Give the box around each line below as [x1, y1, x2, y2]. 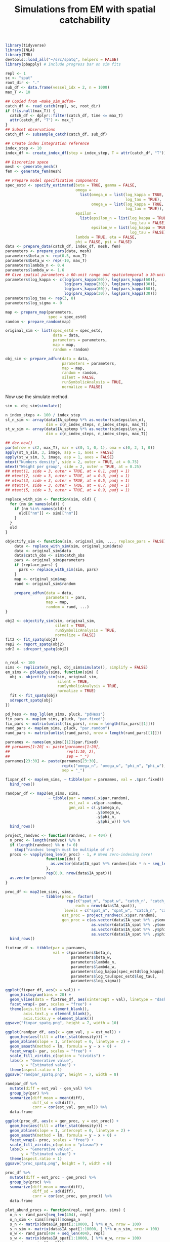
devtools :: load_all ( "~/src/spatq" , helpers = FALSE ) [5, 57, 119, 62]
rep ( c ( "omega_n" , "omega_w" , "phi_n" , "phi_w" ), [61, 763, 166, 768]
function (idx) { [46, 857, 80, 862]
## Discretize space [5, 160, 49, 165]
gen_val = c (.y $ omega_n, [68, 805, 121, 810]
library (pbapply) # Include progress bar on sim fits [5, 62, 121, 67]
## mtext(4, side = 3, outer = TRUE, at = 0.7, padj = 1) [5, 483, 130, 488]
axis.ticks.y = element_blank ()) [23, 1016, 94, 1021]
